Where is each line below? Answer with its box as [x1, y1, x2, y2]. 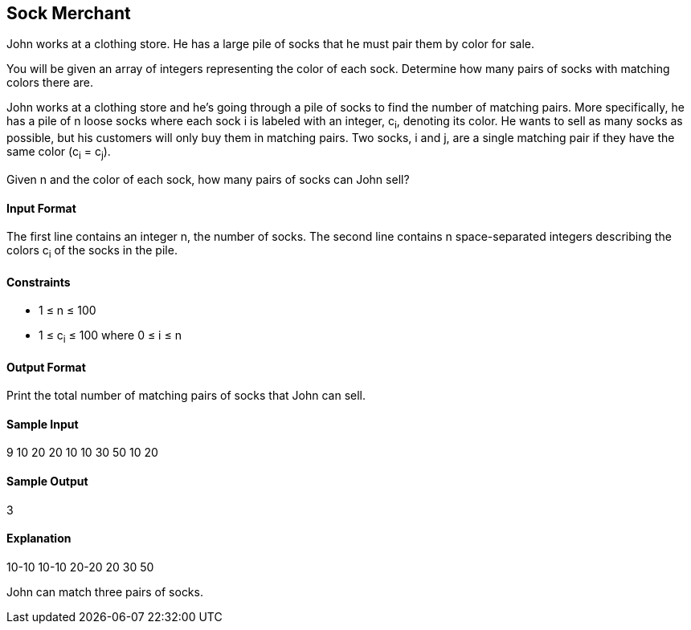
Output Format [6, 360, 86, 374]
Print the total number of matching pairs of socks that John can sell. [6, 388, 366, 403]
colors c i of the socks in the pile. [6, 243, 178, 261]
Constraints [6, 274, 71, 289]
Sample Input [6, 417, 79, 431]
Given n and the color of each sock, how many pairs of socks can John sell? [6, 173, 410, 187]
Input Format [6, 201, 76, 215]
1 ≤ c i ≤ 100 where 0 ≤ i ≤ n [39, 328, 182, 346]
